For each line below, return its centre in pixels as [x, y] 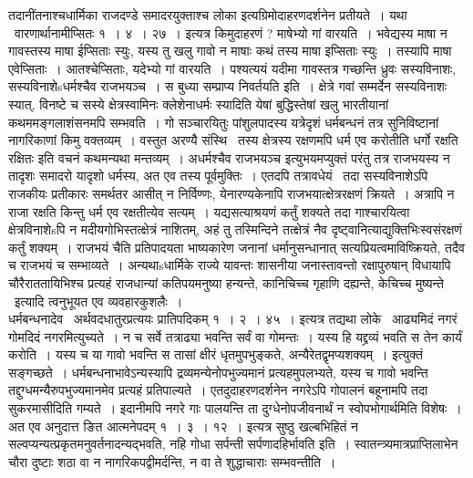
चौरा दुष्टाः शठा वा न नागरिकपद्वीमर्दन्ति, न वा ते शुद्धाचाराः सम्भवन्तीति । [172, 461]
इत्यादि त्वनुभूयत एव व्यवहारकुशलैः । [98, 301]
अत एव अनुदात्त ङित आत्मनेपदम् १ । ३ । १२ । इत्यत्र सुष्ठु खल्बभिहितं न [184, 426]
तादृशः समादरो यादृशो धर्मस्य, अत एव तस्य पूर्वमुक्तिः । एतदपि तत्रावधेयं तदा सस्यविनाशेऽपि [218, 176]
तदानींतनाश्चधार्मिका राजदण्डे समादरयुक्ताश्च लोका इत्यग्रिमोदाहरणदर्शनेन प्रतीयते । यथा [208, 15]
